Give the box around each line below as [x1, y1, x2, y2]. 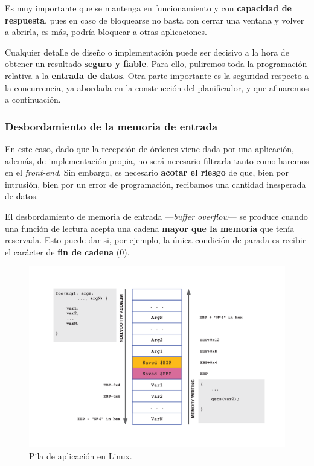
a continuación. [5, 93, 61, 106]
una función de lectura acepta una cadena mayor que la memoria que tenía [5, 222, 295, 234]
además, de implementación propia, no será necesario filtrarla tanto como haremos [5, 154, 309, 167]
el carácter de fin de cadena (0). [5, 245, 130, 258]
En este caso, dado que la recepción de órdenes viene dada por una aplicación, [5, 142, 294, 155]
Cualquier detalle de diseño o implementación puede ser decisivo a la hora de [5, 45, 289, 58]
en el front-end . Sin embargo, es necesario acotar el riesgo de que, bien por [5, 166, 289, 179]
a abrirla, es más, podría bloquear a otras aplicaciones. [5, 25, 207, 38]
